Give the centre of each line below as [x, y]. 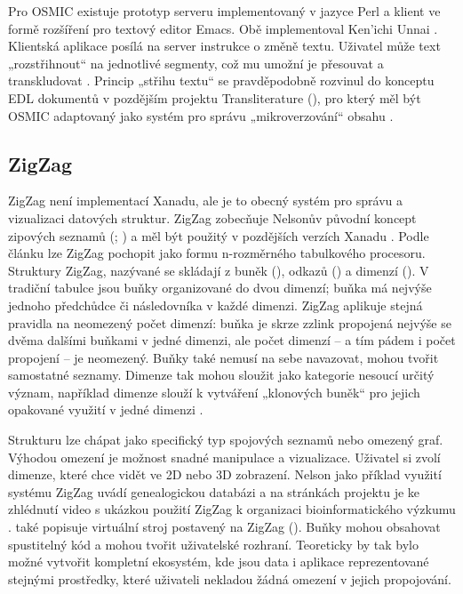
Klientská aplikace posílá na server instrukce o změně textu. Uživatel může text [224, 46]
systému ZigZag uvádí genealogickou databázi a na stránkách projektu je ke [214, 491]
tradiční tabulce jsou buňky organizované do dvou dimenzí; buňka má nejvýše [220, 288]
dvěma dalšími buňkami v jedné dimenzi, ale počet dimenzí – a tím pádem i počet [232, 340]
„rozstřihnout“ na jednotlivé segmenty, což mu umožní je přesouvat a [196, 63]
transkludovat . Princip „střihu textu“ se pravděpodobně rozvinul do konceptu [221, 80]
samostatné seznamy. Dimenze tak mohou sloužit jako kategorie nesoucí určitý [221, 375]
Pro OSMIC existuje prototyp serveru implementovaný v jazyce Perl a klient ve [224, 11]
